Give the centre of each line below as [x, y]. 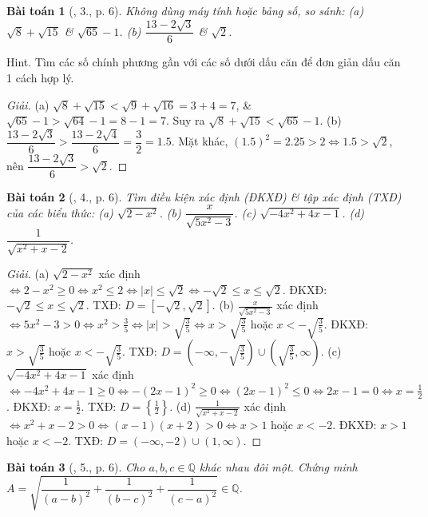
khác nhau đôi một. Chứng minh [278, 467]
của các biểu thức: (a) [60, 212]
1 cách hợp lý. [40, 78]
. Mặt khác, [200, 141]
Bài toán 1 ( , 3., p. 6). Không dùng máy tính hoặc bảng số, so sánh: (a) [185, 10]
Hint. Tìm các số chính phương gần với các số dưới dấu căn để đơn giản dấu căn [204, 62]
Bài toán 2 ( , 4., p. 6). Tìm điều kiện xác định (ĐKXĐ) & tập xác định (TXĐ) [204, 196]
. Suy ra [185, 120]
